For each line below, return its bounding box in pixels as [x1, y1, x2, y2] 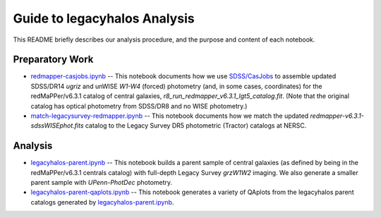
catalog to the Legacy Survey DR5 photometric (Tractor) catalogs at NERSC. [85, 121, 307, 130]
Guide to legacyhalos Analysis [13, 11, 195, 26]
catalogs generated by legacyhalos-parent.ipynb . [30, 198, 174, 206]
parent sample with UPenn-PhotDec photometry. [30, 178, 173, 187]
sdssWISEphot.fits [30, 121, 84, 130]
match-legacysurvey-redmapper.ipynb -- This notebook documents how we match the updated [30, 111, 309, 120]
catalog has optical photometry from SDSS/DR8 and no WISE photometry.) [30, 102, 248, 110]
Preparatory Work [13, 54, 94, 66]
